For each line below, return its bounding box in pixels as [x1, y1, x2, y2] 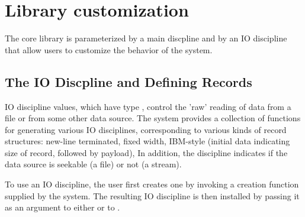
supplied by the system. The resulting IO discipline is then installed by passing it [5, 189, 300, 202]
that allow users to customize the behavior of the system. [5, 43, 213, 56]
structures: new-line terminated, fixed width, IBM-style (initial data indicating [5, 135, 290, 147]
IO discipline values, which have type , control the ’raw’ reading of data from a [5, 100, 291, 112]
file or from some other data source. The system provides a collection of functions [5, 112, 301, 124]
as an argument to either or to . [5, 201, 120, 213]
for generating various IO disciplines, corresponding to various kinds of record [5, 123, 287, 135]
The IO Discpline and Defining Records [5, 72, 252, 90]
